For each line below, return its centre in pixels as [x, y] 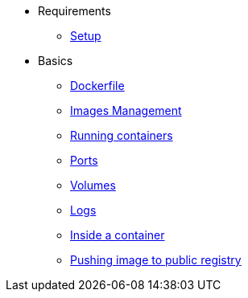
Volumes [93, 185]
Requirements [74, 11]
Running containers [122, 135]
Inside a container [118, 235]
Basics [56, 61]
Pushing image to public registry [156, 260]
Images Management [126, 110]
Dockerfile [97, 86]
